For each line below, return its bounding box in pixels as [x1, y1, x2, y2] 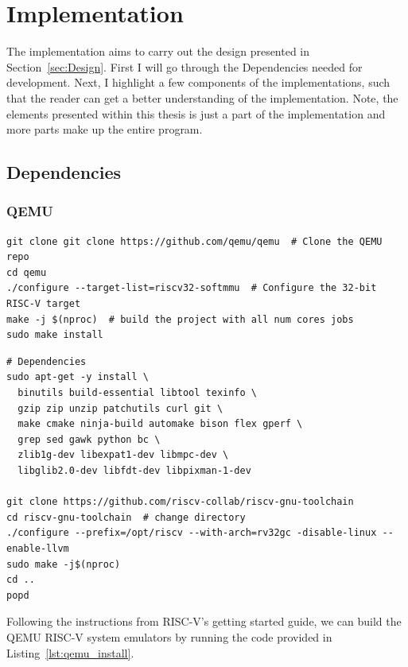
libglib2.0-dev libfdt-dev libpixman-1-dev [17, 465, 251, 476]
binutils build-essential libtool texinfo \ [17, 387, 257, 399]
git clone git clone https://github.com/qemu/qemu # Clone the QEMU [6, 235, 383, 247]
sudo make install [6, 329, 103, 341]
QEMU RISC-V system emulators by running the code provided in [6, 628, 332, 645]
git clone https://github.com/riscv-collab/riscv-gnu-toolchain [6, 496, 354, 508]
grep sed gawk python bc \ [17, 433, 161, 445]
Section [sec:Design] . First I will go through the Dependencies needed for [6, 58, 363, 75]
